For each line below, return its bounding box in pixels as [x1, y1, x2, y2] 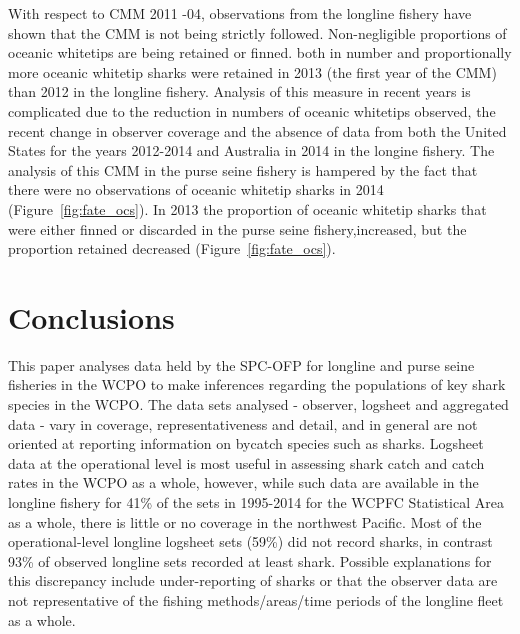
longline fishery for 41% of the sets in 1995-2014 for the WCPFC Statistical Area [8, 492, 504, 512]
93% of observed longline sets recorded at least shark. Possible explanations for [8, 550, 492, 571]
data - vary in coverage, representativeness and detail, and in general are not [8, 413, 478, 434]
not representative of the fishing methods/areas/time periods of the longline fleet [8, 589, 504, 610]
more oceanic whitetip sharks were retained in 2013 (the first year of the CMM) [8, 61, 497, 82]
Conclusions [8, 296, 175, 337]
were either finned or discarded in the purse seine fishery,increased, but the [8, 218, 467, 239]
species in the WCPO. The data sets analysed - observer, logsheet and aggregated [8, 394, 509, 415]
